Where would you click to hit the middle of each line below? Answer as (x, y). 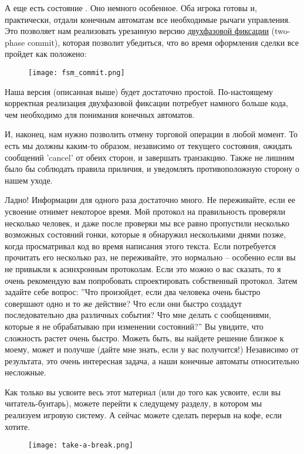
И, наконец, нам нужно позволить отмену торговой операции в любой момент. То (151, 134)
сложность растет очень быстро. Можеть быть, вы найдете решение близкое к (144, 338)
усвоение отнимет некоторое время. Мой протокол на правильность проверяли (145, 211)
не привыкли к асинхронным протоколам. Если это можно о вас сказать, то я (143, 268)
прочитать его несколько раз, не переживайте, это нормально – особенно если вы (150, 257)
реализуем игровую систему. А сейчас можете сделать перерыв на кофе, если (143, 415)
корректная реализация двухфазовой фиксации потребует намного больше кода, (146, 103)
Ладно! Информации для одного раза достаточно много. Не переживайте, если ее (150, 200)
